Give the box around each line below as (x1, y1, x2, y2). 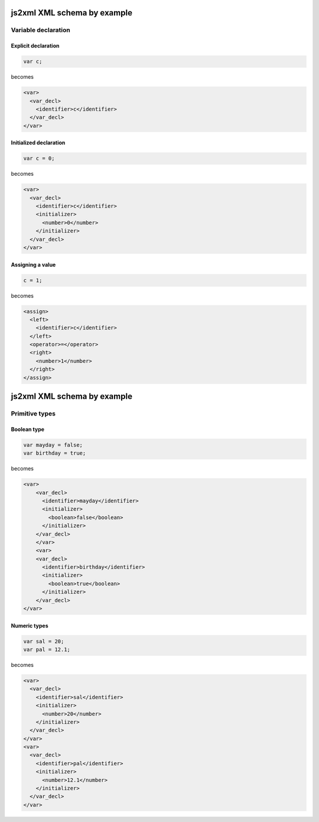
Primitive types (11, 410, 56, 418)
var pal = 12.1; (23, 646, 71, 653)
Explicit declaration (11, 42, 60, 50)
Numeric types (11, 622, 48, 629)
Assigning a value (11, 261, 56, 268)
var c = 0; (23, 155, 55, 162)
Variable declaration (11, 26, 70, 34)
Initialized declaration (11, 139, 66, 146)
